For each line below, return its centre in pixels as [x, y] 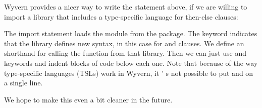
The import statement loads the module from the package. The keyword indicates [131, 33]
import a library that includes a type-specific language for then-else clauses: [121, 16]
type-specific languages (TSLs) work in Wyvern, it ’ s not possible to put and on [129, 73]
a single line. [23, 83]
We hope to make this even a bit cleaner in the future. [88, 99]
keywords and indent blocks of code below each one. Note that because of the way [131, 63]
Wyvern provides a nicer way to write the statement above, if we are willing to [126, 7]
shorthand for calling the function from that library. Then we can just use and [125, 53]
